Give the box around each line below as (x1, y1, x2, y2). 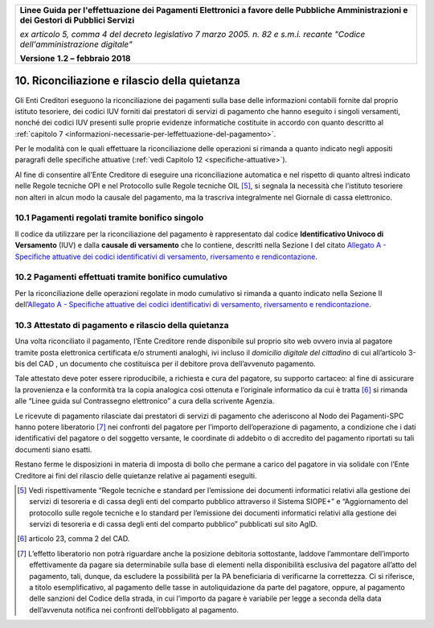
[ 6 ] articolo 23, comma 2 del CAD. (17, 534, 130, 544)
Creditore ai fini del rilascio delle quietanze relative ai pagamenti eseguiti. (14, 470, 257, 480)
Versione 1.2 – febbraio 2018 (19, 53, 131, 64)
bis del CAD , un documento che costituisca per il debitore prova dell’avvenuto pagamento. (14, 359, 317, 369)
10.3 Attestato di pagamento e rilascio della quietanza (14, 319, 229, 330)
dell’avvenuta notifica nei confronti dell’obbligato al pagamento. (29, 605, 239, 614)
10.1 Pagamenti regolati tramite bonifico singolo (14, 212, 204, 224)
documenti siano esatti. (14, 445, 92, 454)
